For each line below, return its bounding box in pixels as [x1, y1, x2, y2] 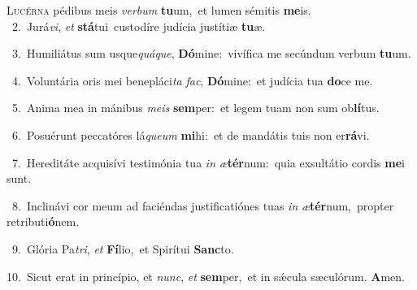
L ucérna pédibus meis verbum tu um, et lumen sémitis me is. [7, 2, 311, 18]
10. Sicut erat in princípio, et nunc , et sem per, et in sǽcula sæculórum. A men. [7, 267, 405, 284]
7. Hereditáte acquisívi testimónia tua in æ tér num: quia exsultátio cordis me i [11, 154, 405, 171]
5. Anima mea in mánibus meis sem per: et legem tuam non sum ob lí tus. [11, 99, 380, 116]
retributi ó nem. [7, 213, 80, 230]
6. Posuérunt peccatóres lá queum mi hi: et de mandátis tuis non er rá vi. [11, 126, 370, 143]
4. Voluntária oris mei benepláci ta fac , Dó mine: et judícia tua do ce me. [11, 71, 373, 89]
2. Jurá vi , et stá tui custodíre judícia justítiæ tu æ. [11, 17, 266, 34]
